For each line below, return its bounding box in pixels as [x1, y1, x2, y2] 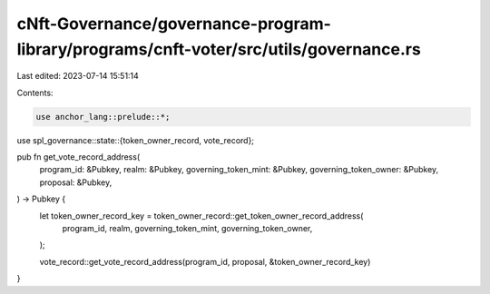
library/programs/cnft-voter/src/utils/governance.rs [16, 39, 421, 59]
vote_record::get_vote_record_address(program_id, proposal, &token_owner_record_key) [39, 256, 371, 267]
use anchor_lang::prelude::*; [35, 112, 171, 122]
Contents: [16, 87, 54, 98]
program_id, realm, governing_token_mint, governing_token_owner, [62, 223, 313, 234]
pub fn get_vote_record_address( [16, 152, 141, 162]
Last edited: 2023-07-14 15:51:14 [16, 71, 140, 82]
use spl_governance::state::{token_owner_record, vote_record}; [16, 134, 254, 145]
